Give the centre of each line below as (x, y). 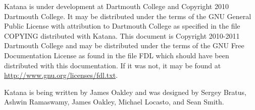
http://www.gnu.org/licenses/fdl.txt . (61, 75)
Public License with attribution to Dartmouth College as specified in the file (122, 26)
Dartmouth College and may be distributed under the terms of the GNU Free (124, 45)
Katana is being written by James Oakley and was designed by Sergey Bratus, (125, 92)
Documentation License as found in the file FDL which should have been (117, 55)
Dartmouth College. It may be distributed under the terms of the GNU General (128, 16)
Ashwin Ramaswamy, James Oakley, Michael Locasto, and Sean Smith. (114, 102)
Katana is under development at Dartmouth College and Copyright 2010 (116, 6)
